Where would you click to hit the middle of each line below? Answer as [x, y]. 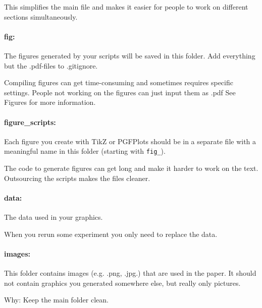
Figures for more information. [50, 102]
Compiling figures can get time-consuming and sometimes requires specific [119, 82]
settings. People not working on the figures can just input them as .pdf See [120, 92]
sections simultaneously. [41, 16]
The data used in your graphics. [54, 217]
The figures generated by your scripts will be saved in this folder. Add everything [130, 55]
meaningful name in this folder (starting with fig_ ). [85, 151]
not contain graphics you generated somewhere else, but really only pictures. [122, 283]
